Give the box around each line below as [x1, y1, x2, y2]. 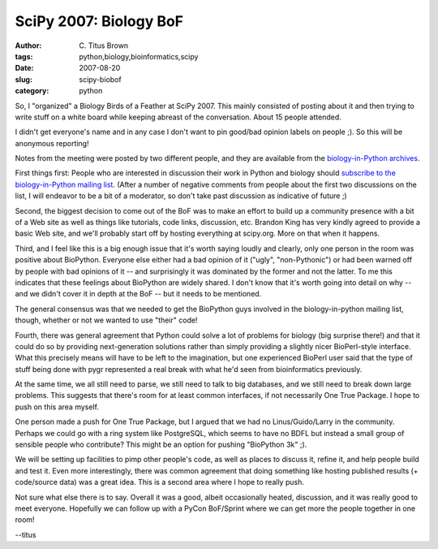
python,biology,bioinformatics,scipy [79, 51, 199, 61]
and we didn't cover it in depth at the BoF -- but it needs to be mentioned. [15, 289, 262, 299]
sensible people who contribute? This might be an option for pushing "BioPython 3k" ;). [15, 439, 307, 450]
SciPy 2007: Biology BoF [15, 12, 184, 30]
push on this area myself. [15, 402, 99, 412]
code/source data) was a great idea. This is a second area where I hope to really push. [15, 478, 304, 487]
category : [15, 86, 49, 96]
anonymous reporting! [15, 138, 89, 148]
